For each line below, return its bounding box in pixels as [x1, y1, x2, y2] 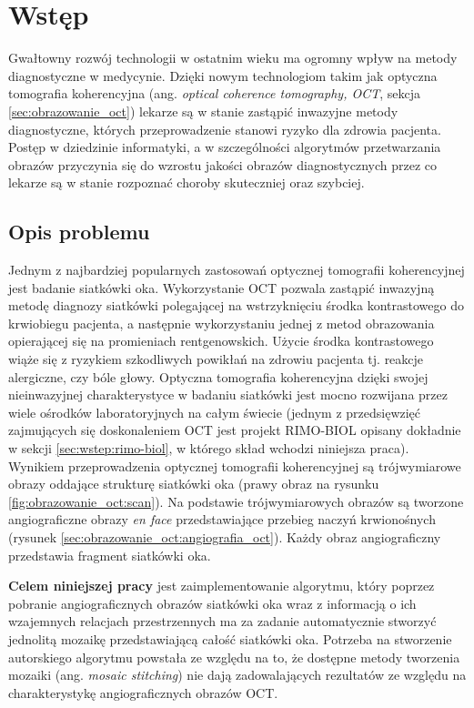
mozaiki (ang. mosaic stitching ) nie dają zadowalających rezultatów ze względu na [8, 665, 467, 684]
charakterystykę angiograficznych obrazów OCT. [8, 683, 278, 702]
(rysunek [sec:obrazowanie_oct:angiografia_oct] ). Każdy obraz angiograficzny [8, 527, 441, 546]
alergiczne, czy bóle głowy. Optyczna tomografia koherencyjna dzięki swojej [8, 367, 429, 386]
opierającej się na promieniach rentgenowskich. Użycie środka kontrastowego [8, 331, 434, 350]
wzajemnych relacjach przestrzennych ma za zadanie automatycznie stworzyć [8, 612, 437, 631]
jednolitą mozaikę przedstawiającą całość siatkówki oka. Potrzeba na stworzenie [8, 629, 452, 648]
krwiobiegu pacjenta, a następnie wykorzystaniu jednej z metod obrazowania [8, 313, 435, 332]
